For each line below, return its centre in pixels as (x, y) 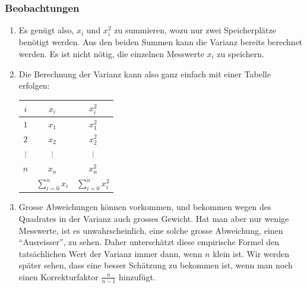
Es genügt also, (46, 30)
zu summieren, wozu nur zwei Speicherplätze (195, 30)
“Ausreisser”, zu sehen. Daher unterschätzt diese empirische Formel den (149, 242)
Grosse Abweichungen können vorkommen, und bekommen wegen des (145, 207)
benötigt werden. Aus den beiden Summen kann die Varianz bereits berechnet (161, 42)
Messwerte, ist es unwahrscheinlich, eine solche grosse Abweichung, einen (151, 230)
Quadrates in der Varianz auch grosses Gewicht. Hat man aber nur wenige (154, 218)
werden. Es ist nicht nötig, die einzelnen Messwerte (111, 53)
